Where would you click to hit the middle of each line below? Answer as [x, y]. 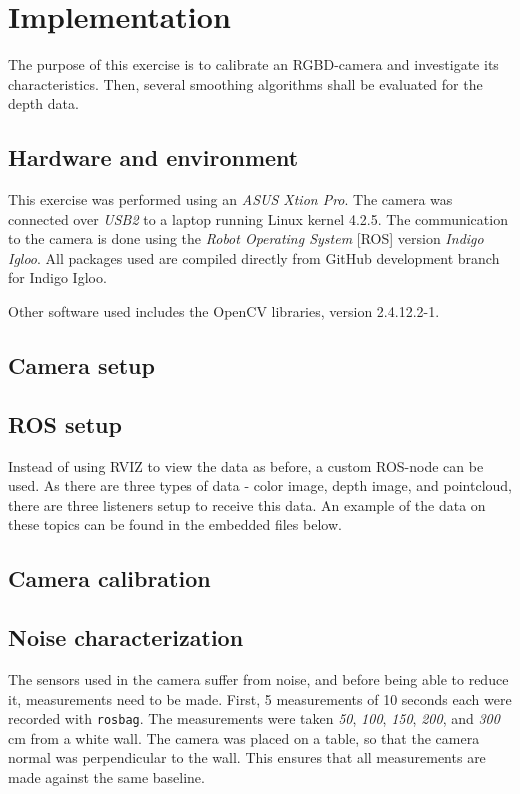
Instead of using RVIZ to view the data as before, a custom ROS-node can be [246, 465]
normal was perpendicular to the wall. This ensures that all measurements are [247, 757]
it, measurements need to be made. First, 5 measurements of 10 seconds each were [260, 698]
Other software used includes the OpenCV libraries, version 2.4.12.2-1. [224, 311]
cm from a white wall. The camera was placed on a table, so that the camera [244, 737]
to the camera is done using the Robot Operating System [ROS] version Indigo [246, 238]
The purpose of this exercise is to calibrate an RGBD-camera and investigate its [253, 64]
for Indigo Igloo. [57, 277]
